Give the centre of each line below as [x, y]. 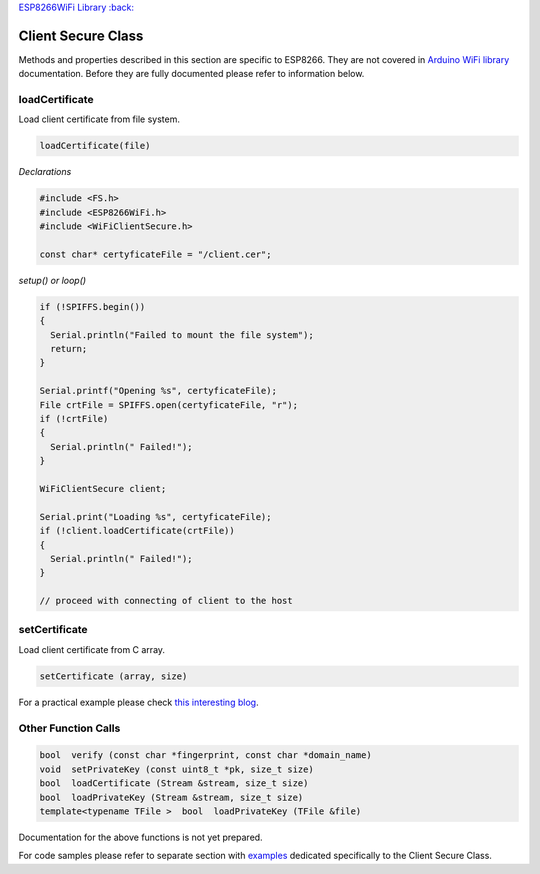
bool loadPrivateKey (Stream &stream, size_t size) [171, 797]
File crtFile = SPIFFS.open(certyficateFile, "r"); [169, 404]
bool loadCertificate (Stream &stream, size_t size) [174, 783]
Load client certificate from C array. [91, 649]
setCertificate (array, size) [113, 676]
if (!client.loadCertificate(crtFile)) [137, 531]
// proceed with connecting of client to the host [166, 601]
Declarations [45, 172]
